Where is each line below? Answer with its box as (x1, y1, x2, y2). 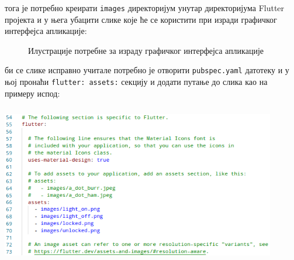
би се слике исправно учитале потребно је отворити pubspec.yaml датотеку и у (5, 64, 289, 76)
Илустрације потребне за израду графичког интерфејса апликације (28, 44, 264, 56)
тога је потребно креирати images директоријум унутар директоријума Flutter (5, 2, 285, 13)
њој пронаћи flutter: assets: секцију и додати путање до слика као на (5, 76, 268, 88)
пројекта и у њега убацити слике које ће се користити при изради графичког (5, 13, 277, 25)
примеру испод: (5, 87, 60, 99)
